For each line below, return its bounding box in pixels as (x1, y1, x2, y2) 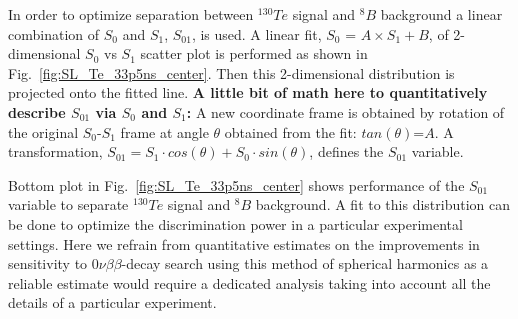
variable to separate (8, 194, 129, 215)
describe (8, 101, 66, 122)
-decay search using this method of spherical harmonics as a (121, 253, 489, 274)
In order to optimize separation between (8, 4, 254, 24)
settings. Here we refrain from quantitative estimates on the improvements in (8, 233, 480, 254)
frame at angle (120, 121, 209, 142)
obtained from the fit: (224, 121, 357, 142)
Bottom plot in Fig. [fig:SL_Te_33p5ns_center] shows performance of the (8, 174, 465, 195)
